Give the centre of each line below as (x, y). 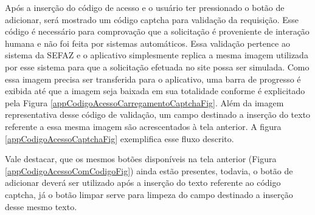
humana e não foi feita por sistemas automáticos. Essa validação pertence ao (147, 43)
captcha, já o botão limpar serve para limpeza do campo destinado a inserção (149, 194)
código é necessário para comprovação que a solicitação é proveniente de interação (157, 31)
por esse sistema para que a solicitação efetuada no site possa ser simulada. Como (157, 67)
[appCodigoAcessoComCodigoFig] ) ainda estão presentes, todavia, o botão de (149, 170)
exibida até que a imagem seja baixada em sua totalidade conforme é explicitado (155, 91)
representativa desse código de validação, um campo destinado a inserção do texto (158, 114)
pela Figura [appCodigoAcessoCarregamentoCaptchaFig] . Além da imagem (144, 102)
